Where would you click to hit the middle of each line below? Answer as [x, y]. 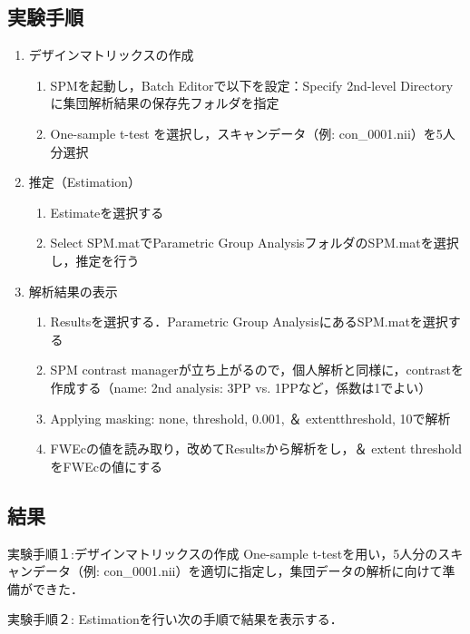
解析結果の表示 [73, 291]
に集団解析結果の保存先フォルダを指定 [165, 103]
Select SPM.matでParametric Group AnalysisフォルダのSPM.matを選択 [255, 243]
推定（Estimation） [84, 182]
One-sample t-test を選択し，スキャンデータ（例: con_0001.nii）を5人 [253, 133]
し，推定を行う [95, 260]
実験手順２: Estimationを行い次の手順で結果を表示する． [175, 619]
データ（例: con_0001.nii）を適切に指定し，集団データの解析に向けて [237, 571]
